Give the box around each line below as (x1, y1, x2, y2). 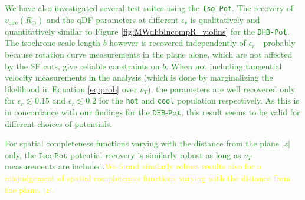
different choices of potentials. (5, 117, 113, 129)
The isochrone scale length (5, 36, 100, 49)
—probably (255, 36, 296, 49)
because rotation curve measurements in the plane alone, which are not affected (5, 48, 293, 60)
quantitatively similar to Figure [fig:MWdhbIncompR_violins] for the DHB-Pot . (5, 25, 290, 37)
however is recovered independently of (109, 36, 246, 49)
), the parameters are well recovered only (147, 82, 296, 95)
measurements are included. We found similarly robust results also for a (5, 160, 261, 172)
